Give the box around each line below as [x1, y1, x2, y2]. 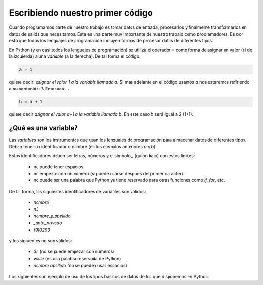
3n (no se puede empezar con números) [33, 249, 114, 255]
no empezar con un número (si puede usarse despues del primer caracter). [33, 170, 185, 176]
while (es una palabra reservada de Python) [33, 255, 121, 261]
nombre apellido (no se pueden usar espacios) [33, 263, 128, 268]
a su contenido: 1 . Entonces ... [9, 86, 69, 92]
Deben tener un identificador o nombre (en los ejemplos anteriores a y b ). [9, 143, 157, 149]
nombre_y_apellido [33, 213, 71, 219]
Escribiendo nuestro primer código [9, 7, 153, 18]
